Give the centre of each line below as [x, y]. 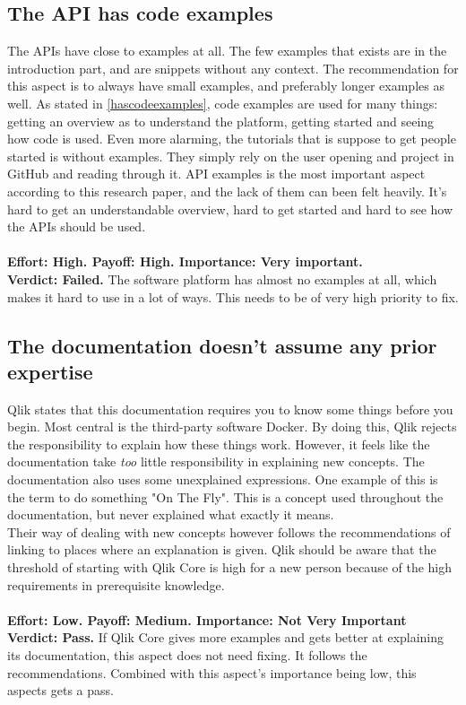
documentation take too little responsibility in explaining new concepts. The [216, 461]
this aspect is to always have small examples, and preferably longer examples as [226, 86]
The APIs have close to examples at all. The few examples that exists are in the [227, 51]
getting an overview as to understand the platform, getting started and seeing [221, 121]
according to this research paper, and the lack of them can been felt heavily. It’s [227, 191]
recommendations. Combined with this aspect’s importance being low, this [212, 672]
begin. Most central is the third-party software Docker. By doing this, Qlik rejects [232, 426]
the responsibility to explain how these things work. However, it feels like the [219, 444]
